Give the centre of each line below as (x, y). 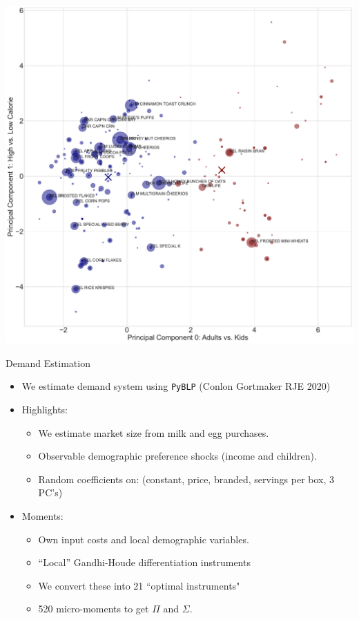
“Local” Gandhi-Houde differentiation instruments (144, 562)
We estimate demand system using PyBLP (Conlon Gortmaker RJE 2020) (176, 386)
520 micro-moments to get (94, 609)
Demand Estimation (48, 363)
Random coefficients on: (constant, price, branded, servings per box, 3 (186, 479)
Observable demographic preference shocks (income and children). (177, 456)
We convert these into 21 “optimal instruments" (139, 585)
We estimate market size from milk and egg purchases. (154, 432)
